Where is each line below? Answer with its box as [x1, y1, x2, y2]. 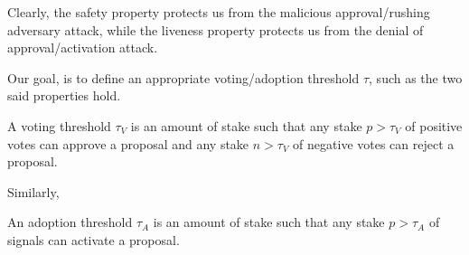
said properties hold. [7, 86, 121, 105]
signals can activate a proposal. [7, 230, 180, 249]
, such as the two [369, 68, 463, 87]
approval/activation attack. [7, 38, 158, 57]
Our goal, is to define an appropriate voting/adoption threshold [7, 68, 360, 87]
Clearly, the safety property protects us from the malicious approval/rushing [7, 3, 430, 21]
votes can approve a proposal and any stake [7, 134, 249, 153]
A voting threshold [7, 116, 111, 135]
